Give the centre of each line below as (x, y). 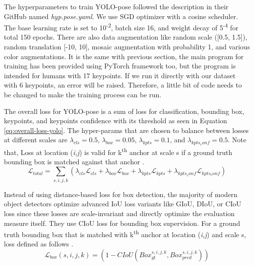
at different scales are (36, 140)
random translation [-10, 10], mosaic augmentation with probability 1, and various (127, 47)
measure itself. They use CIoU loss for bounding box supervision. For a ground (122, 223)
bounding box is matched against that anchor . (74, 161)
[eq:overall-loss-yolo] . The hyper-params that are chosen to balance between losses (127, 130)
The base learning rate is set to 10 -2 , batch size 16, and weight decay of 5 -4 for (121, 27)
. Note (237, 140)
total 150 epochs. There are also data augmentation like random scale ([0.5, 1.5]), (126, 37)
